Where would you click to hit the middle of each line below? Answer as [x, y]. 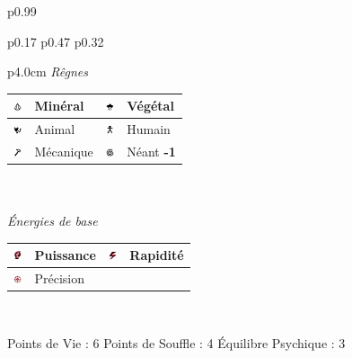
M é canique [64, 151]
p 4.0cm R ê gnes [48, 72]
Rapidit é [157, 255]
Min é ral [59, 106]
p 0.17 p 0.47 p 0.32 [56, 41]
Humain [149, 129]
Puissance [65, 255]
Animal [55, 129]
